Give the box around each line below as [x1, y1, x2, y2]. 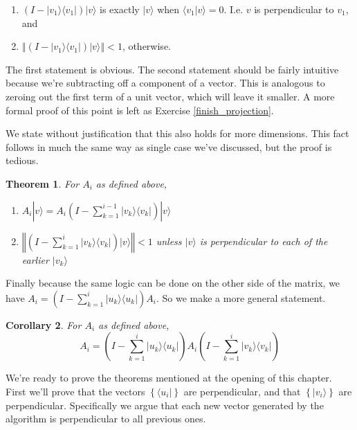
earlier [21, 252, 49, 267]
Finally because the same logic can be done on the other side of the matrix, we [6, 276, 340, 290]
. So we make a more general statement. [156, 290, 326, 305]
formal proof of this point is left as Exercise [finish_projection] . [6, 102, 274, 117]
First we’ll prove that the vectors [6, 384, 145, 398]
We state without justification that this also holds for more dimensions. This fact [6, 126, 349, 141]
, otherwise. [122, 39, 171, 53]
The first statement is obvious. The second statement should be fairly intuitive [6, 62, 339, 76]
